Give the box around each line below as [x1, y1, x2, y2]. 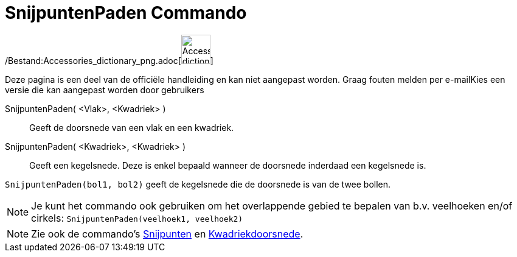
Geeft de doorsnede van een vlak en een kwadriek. [29, 122, 234, 133]
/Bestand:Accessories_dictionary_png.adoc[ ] [5, 55, 213, 66]
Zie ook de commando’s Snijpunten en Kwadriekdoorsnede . [31, 227, 304, 240]
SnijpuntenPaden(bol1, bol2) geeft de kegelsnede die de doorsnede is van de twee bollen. [5, 178, 391, 189]
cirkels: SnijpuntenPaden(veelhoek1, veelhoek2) [31, 211, 243, 224]
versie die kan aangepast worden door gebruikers [5, 84, 204, 95]
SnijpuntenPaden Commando [5, 2, 247, 23]
